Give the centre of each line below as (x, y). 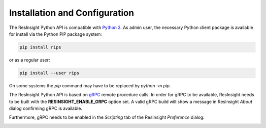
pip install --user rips (50, 73)
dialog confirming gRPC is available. (46, 108)
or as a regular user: (30, 60)
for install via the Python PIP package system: (56, 34)
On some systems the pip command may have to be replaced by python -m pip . (90, 85)
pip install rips (40, 47)
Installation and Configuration (72, 13)
